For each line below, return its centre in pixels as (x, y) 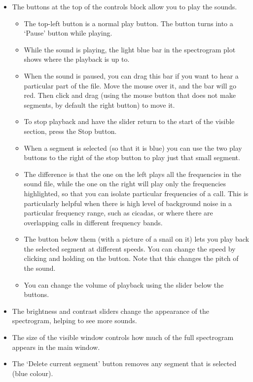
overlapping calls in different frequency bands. (93, 222)
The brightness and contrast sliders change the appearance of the (110, 311)
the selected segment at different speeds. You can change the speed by (130, 248)
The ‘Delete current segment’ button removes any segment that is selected (124, 363)
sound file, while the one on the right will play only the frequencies (125, 184)
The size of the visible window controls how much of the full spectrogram (123, 337)
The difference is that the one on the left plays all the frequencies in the (133, 174)
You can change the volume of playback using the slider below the (124, 284)
